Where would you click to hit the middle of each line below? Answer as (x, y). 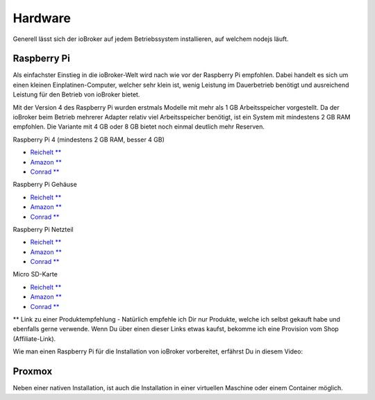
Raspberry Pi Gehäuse (45, 185)
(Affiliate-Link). (34, 339)
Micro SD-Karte (35, 274)
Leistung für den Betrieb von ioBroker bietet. (76, 94)
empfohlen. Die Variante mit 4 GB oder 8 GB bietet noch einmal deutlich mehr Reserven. (139, 127)
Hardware (42, 18)
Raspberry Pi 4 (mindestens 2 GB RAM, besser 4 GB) (89, 140)
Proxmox (33, 372)
